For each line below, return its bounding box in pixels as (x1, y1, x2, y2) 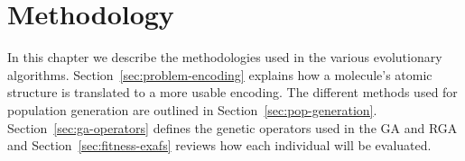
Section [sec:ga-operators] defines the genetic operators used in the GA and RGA (7, 118, 458, 137)
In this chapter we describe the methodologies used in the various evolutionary (7, 48, 442, 67)
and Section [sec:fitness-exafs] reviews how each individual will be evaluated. (7, 136, 432, 155)
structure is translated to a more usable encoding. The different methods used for (7, 83, 458, 102)
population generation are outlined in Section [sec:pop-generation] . (7, 100, 377, 119)
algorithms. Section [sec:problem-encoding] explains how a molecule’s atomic (7, 65, 432, 84)
